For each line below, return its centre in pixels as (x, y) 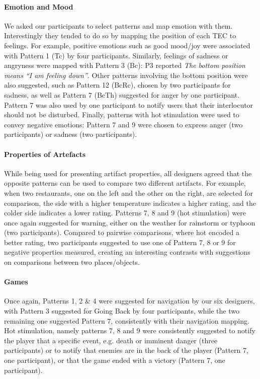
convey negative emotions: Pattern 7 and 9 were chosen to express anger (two (123, 124)
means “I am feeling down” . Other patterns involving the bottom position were (126, 75)
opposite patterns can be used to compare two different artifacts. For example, (125, 183)
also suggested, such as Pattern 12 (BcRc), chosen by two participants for (117, 85)
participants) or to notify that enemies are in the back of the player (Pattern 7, (126, 350)
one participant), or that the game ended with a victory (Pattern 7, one (115, 360)
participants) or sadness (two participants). (71, 134)
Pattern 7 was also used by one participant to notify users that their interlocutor (129, 104)
